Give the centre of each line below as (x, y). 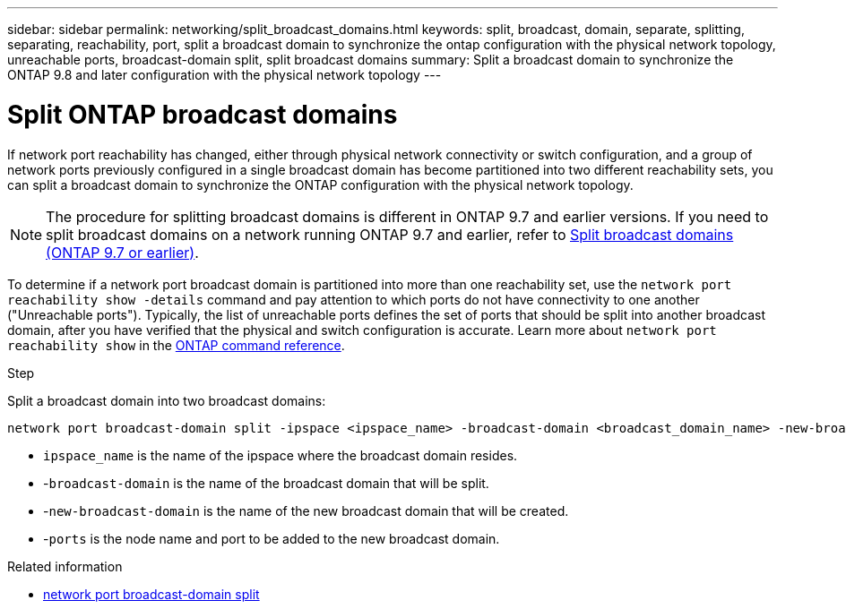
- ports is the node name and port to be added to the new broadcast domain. (272, 538)
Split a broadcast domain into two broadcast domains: (167, 400)
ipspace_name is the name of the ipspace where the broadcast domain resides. (281, 455)
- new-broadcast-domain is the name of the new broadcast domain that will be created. (306, 510)
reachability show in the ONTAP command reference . (176, 345)
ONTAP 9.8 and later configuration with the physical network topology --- (224, 75)
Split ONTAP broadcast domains (203, 114)
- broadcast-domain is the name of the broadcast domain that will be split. (266, 483)
